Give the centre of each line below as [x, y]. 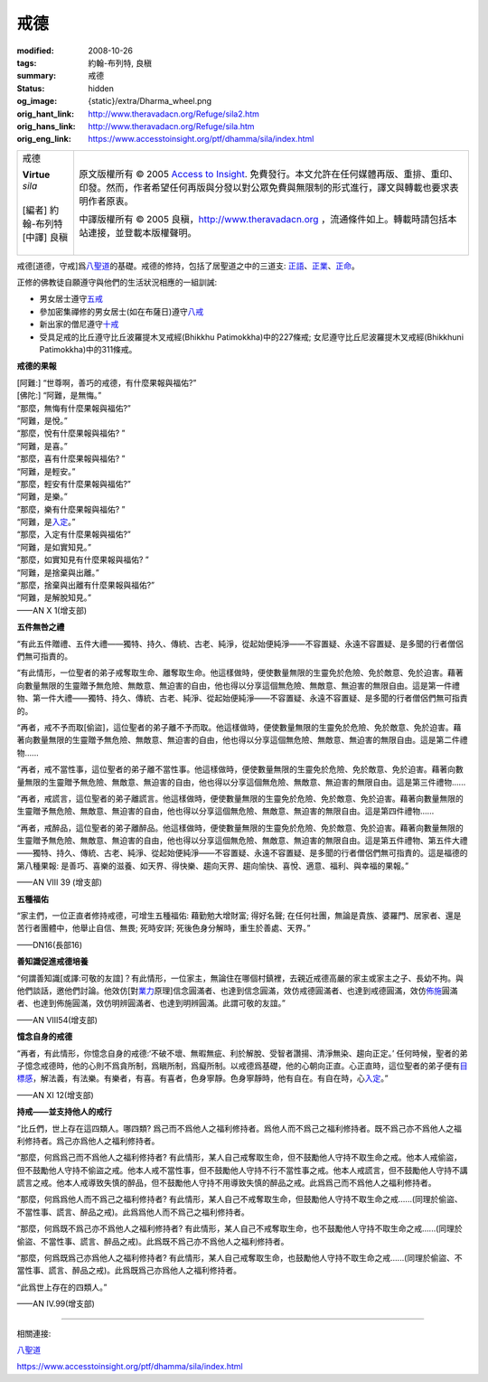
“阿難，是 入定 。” [46, 522]
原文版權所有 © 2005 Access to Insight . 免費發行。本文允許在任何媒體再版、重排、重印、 [268, 174]
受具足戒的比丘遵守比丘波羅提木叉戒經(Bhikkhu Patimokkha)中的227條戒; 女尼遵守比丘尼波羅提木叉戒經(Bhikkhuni [252, 337]
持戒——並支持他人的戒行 [64, 1112]
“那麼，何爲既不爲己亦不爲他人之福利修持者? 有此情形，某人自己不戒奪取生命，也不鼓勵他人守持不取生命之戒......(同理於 [239, 1228]
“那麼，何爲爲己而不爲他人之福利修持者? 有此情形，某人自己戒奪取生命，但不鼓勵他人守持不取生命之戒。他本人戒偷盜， [239, 1158]
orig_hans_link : [46, 126]
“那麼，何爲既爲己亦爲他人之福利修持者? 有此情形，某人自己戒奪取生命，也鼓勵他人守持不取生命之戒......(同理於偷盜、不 [239, 1258]
